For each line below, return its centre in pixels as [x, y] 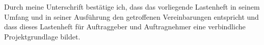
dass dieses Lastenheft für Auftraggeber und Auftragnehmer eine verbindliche [125, 27]
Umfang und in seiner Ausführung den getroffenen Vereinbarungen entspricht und [131, 16]
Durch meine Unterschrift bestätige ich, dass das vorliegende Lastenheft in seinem [132, 7]
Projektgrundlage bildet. [42, 36]
